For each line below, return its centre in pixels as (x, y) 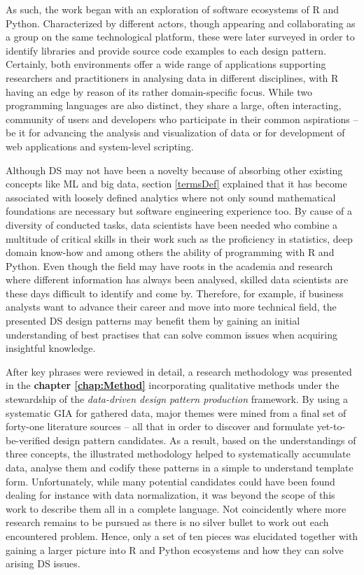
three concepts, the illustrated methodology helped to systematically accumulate (178, 454)
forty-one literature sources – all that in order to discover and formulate (160, 426)
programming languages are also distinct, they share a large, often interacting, (174, 105)
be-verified (28, 440)
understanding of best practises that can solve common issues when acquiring (171, 334)
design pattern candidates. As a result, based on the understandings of (205, 440)
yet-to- (331, 426)
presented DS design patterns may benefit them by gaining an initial (153, 321)
